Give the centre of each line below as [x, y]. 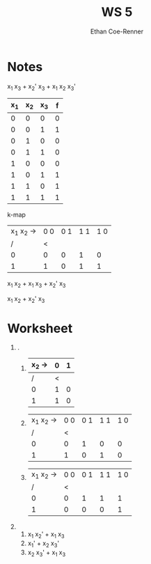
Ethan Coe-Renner [117, 31]
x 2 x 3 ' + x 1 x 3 [47, 553]
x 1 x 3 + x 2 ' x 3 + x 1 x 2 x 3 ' [42, 87]
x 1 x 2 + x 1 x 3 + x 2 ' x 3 [37, 284]
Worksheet [40, 328]
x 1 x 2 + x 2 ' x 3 [26, 299]
